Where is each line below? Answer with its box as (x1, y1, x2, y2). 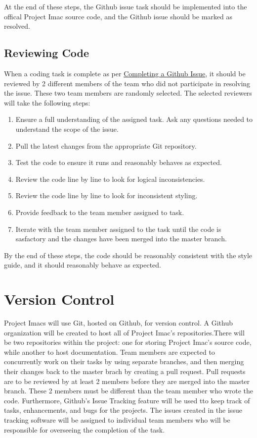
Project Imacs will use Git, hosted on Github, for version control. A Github (4, 318, 233, 328)
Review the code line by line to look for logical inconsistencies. (15, 173, 205, 184)
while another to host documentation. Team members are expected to (4, 346, 215, 357)
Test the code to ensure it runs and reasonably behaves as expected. (15, 157, 222, 167)
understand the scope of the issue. (15, 123, 119, 134)
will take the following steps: (4, 97, 90, 108)
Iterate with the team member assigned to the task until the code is (15, 223, 221, 234)
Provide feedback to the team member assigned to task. (15, 207, 184, 217)
